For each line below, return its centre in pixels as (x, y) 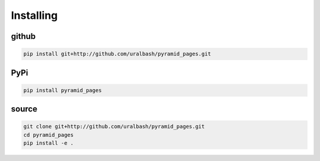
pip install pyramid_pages (63, 90)
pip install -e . (49, 143)
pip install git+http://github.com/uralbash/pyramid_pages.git (117, 54)
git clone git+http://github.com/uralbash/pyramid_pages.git (114, 126)
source (24, 109)
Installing (34, 15)
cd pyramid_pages (49, 135)
